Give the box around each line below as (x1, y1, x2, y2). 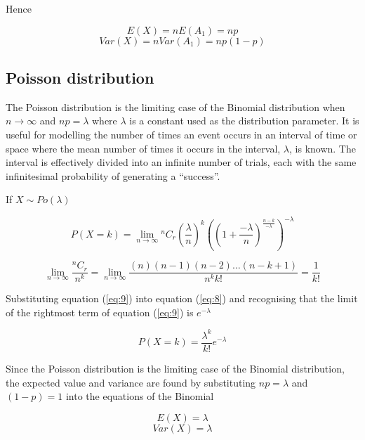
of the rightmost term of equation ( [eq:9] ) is (6, 304, 194, 319)
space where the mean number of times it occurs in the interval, (6, 141, 281, 155)
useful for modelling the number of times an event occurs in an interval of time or (6, 127, 357, 141)
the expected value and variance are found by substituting (6, 375, 256, 389)
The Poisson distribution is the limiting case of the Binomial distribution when (6, 99, 345, 114)
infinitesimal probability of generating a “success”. (6, 168, 220, 183)
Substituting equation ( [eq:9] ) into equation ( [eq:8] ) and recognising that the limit (6, 291, 358, 306)
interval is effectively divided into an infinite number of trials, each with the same (6, 155, 357, 169)
